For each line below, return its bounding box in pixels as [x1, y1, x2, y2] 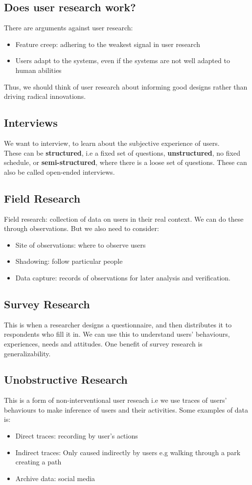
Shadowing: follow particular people [15, 256, 123, 266]
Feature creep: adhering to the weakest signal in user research [15, 39, 200, 49]
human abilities [15, 65, 62, 75]
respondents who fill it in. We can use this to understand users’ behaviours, [4, 329, 230, 339]
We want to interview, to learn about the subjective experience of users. [4, 138, 220, 148]
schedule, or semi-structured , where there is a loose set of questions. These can [4, 157, 247, 167]
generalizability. [4, 348, 51, 358]
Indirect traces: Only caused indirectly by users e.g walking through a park [15, 447, 241, 457]
